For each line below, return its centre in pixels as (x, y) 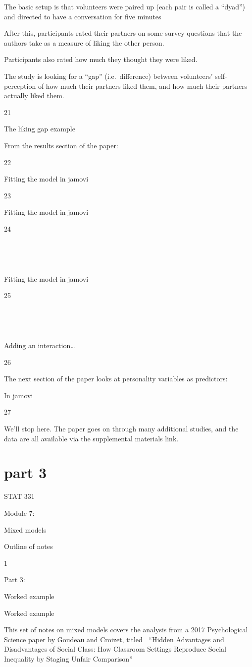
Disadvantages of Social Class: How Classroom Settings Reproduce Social (115, 649)
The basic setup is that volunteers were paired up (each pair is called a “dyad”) (125, 6)
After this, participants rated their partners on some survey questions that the (123, 33)
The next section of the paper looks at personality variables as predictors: (116, 379)
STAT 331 (19, 496)
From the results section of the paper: (61, 145)
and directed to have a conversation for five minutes (83, 16)
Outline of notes (28, 546)
